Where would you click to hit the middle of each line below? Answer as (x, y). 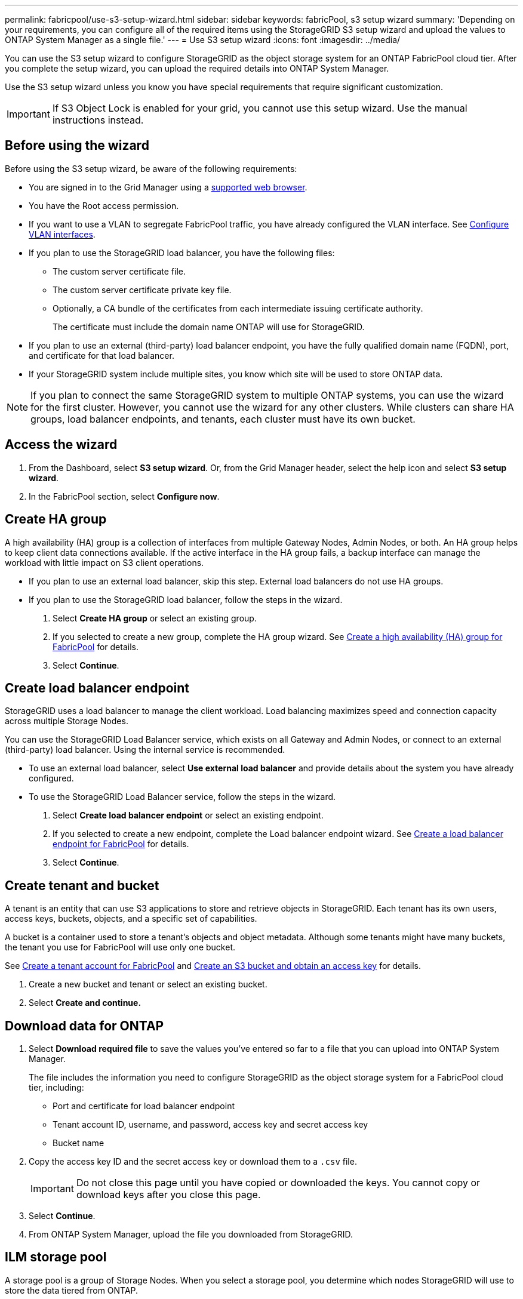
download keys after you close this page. (168, 1195)
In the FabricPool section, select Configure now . (124, 496)
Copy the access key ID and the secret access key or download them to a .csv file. (193, 1162)
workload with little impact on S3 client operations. (104, 562)
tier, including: (56, 1088)
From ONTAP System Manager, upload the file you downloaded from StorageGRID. (191, 1235)
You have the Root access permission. (104, 205)
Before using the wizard (77, 146)
